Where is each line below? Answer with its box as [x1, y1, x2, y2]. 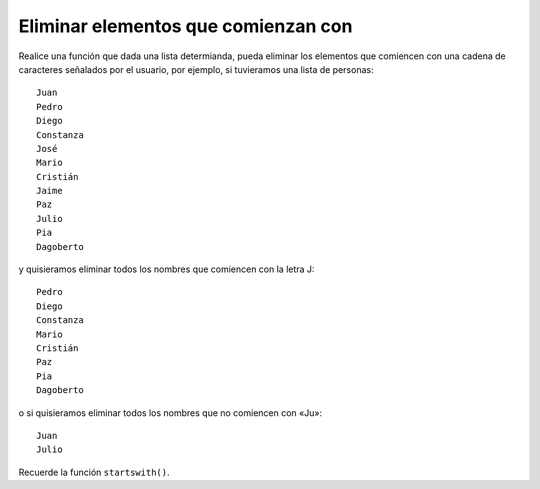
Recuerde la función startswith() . [18, 466, 170, 478]
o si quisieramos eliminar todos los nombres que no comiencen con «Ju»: [18, 406, 323, 419]
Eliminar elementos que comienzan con [18, 15, 353, 37]
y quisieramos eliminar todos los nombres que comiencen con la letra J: [18, 263, 315, 275]
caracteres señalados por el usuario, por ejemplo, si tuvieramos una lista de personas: [18, 63, 374, 75]
